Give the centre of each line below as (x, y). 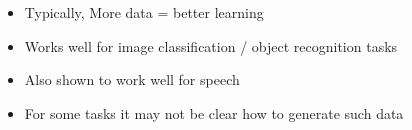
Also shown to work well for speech (132, 79)
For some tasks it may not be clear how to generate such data (214, 112)
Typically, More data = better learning (144, 12)
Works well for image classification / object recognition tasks (211, 45)
